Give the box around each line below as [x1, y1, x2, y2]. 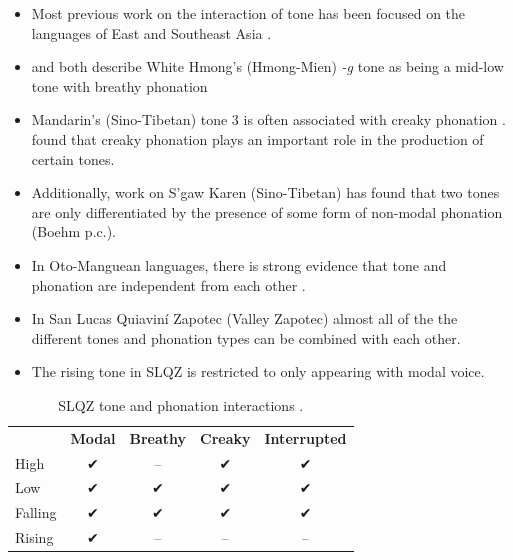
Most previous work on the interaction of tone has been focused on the [31, 3, 466, 23]
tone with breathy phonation [31, 75, 208, 96]
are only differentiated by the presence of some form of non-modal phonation [31, 201, 503, 222]
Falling [15, 502, 57, 523]
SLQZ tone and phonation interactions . [58, 394, 304, 415]
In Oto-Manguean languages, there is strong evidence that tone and [31, 254, 447, 275]
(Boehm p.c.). [31, 221, 116, 242]
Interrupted [264, 427, 347, 448]
